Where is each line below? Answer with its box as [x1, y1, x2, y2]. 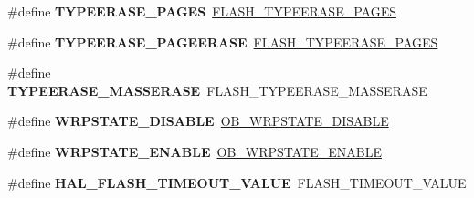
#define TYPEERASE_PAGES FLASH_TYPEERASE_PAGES [7, 2, 396, 20]
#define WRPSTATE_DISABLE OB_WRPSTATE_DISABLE [7, 111, 389, 130]
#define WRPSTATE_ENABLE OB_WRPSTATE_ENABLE [7, 141, 382, 161]
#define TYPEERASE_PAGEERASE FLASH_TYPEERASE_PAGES [7, 32, 438, 51]
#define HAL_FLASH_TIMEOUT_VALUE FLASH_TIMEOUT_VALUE [7, 172, 467, 192]
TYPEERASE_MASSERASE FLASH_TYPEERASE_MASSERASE [7, 80, 427, 99]
